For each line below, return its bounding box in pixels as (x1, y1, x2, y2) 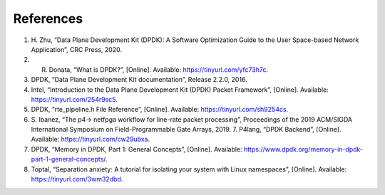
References (13, 11, 83, 26)
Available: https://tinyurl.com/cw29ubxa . (31, 135, 150, 144)
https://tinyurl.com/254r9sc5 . (31, 95, 118, 103)
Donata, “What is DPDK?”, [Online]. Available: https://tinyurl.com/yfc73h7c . (48, 65, 269, 74)
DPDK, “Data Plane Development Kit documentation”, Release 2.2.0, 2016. (31, 75, 247, 84)
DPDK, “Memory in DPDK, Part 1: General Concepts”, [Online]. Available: (31, 144, 242, 153)
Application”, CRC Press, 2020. (31, 45, 123, 53)
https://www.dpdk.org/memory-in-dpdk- (243, 144, 364, 153)
